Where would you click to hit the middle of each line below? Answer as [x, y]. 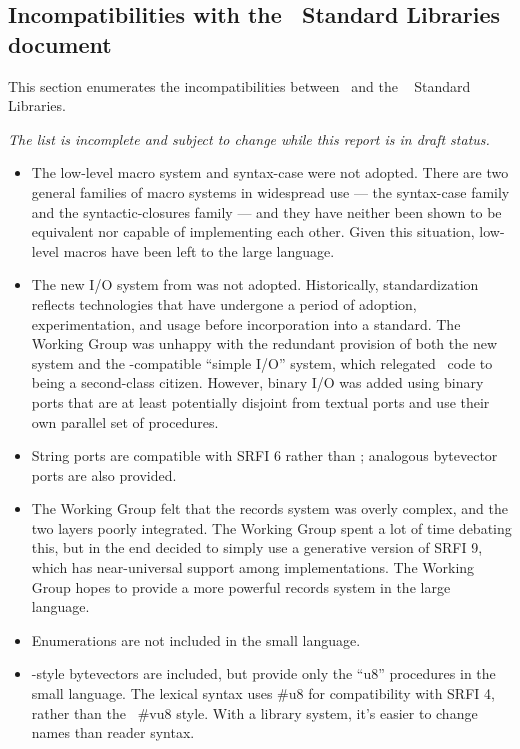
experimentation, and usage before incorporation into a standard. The [246, 323]
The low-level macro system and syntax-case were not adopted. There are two [270, 172]
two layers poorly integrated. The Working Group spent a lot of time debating [271, 527]
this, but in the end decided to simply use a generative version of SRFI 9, [257, 547]
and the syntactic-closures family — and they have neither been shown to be [266, 211]
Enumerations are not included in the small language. [196, 639]
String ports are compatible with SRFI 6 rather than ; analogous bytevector [264, 455]
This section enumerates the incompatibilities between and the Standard [239, 85]
